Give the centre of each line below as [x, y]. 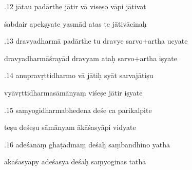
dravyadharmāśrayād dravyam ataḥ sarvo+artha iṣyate [91, 58]
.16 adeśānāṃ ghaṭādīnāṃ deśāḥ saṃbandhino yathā [87, 144]
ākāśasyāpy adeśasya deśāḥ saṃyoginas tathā [75, 162]
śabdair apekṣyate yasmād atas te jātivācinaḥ [75, 23]
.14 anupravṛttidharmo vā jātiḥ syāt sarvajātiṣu [79, 75]
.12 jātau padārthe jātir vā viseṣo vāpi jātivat [75, 6]
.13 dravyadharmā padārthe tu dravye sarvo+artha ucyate [96, 41]
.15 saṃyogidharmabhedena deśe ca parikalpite [78, 110]
